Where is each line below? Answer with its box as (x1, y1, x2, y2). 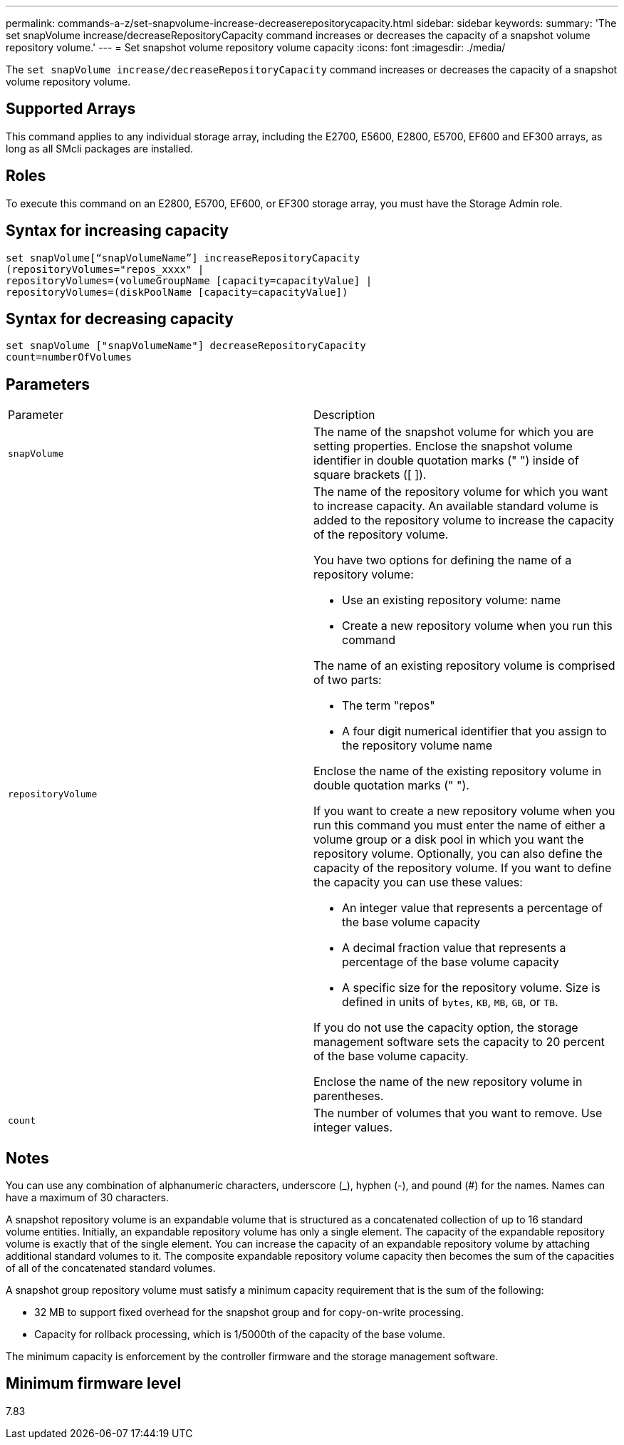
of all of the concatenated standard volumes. (6, 1262, 216, 1275)
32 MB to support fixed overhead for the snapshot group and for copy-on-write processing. (34, 1306, 464, 1319)
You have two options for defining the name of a (313, 553, 572, 568)
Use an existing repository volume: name (342, 593, 561, 608)
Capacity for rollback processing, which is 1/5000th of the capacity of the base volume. (34, 1328, 445, 1341)
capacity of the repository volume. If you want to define (313, 861, 612, 876)
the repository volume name (342, 738, 492, 753)
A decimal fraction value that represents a (342, 941, 566, 955)
